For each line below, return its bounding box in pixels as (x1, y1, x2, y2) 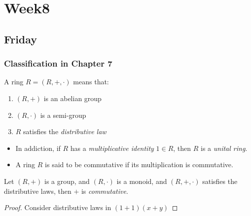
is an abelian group (43, 93, 102, 103)
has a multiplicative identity (70, 143, 154, 153)
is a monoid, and (116, 176, 167, 186)
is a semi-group (40, 109, 86, 120)
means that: (73, 76, 109, 87)
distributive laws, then (4, 185, 72, 196)
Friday (4, 31, 37, 46)
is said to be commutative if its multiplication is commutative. (45, 159, 233, 170)
